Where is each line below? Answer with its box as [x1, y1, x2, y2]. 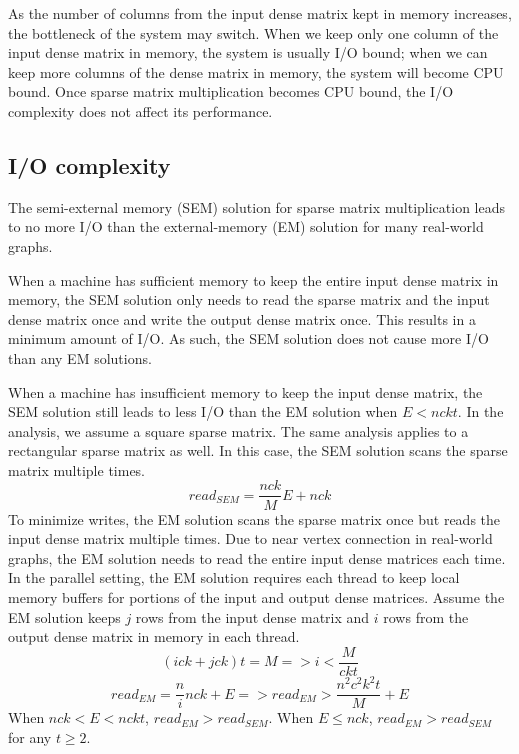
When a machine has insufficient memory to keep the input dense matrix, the [8, 381, 483, 402]
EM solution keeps [8, 606, 121, 627]
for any [8, 726, 52, 747]
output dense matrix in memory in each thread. [8, 626, 300, 647]
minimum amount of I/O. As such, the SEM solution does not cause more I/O [8, 328, 489, 349]
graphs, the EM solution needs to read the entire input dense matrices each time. [8, 547, 506, 568]
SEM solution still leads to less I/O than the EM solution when [8, 401, 398, 422]
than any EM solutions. [8, 347, 152, 368]
